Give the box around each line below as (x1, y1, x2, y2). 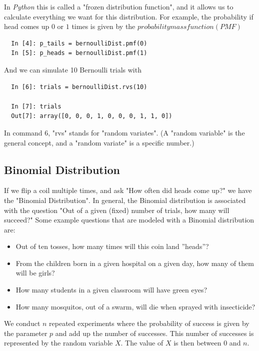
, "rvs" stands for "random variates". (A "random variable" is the (48, 127, 245, 137)
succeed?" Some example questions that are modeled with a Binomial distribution (4, 214, 254, 225)
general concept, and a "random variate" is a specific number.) (4, 137, 194, 147)
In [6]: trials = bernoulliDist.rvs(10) (11, 83, 147, 90)
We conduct (4, 318, 40, 328)
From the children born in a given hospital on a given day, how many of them (15, 257, 254, 268)
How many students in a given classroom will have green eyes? (15, 284, 207, 295)
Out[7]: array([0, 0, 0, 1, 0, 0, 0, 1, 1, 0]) (11, 112, 172, 120)
